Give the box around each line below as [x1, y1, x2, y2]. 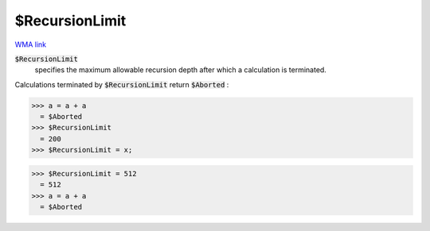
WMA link [14, 40, 47, 49]
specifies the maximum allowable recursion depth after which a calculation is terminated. [34, 65, 326, 75]
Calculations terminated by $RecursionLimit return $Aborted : [14, 79, 229, 89]
